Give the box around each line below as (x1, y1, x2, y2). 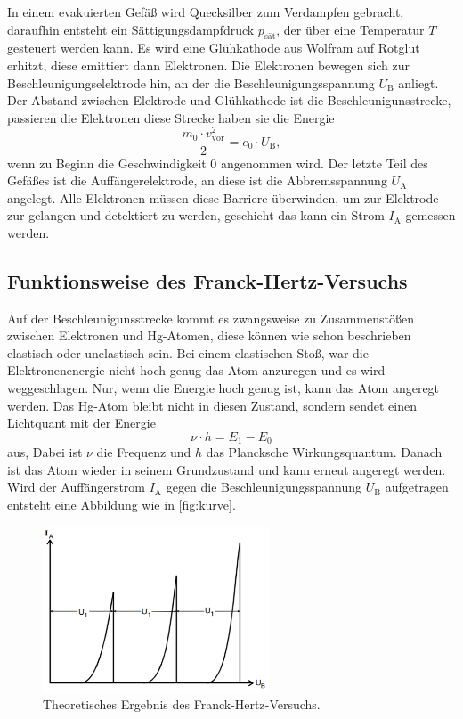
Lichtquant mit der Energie (7, 413, 156, 432)
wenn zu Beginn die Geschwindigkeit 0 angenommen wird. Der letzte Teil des (7, 153, 428, 172)
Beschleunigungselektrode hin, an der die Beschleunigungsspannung (7, 73, 375, 92)
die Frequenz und (96, 443, 191, 462)
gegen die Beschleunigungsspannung (166, 478, 362, 496)
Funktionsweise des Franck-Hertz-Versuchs (7, 266, 408, 294)
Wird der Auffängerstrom (7, 478, 146, 496)
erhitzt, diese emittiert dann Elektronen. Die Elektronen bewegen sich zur (7, 55, 410, 74)
